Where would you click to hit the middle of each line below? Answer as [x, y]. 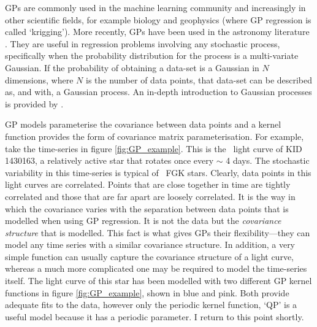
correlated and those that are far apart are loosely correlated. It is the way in [150, 196]
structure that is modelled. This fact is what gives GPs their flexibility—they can [158, 232]
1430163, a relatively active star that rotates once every [109, 160]
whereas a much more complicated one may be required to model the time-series [156, 268]
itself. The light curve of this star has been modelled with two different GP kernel [158, 281]
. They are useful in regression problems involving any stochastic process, [143, 43]
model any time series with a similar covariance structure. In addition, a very [150, 244]
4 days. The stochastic [268, 160]
